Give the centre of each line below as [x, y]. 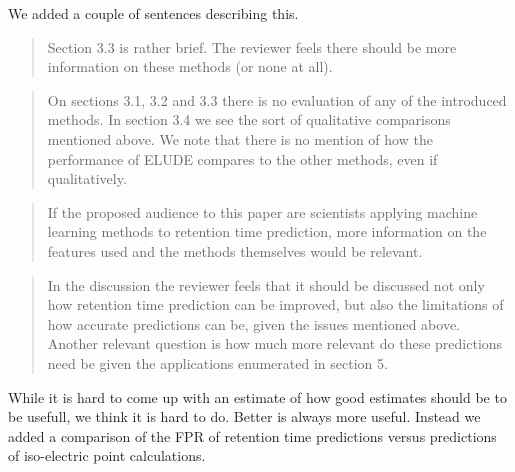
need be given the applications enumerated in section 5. [217, 362]
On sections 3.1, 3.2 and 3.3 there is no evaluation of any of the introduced [277, 99]
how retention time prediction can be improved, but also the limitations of [275, 304]
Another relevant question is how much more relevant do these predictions [275, 343]
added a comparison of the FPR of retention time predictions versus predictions [252, 435]
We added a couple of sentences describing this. [153, 13]
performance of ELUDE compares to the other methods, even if [242, 158]
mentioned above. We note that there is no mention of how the [240, 138]
